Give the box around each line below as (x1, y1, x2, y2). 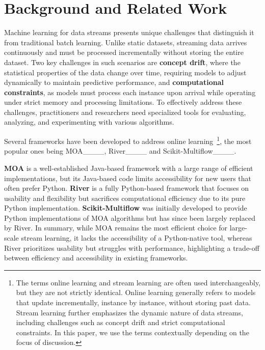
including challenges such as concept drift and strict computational (16, 317, 225, 328)
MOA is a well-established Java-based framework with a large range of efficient (4, 162, 253, 173)
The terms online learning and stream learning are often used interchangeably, (16, 277, 261, 287)
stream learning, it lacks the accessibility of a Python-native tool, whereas (21, 232, 252, 243)
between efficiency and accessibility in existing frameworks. (4, 252, 188, 263)
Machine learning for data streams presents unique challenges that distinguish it (4, 27, 254, 38)
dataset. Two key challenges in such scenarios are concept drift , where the (4, 56, 241, 67)
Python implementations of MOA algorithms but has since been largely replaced (4, 212, 255, 223)
